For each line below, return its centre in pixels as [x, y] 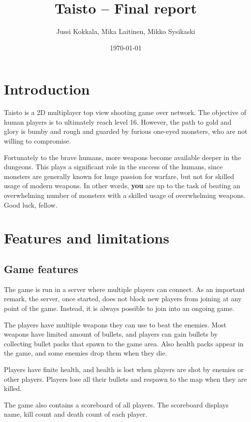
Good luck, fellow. [31, 204]
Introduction [47, 89]
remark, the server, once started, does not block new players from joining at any [123, 299]
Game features [41, 268]
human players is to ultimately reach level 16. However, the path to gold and [118, 122]
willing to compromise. [37, 141]
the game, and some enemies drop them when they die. [86, 353]
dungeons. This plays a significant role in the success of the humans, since [113, 167]
